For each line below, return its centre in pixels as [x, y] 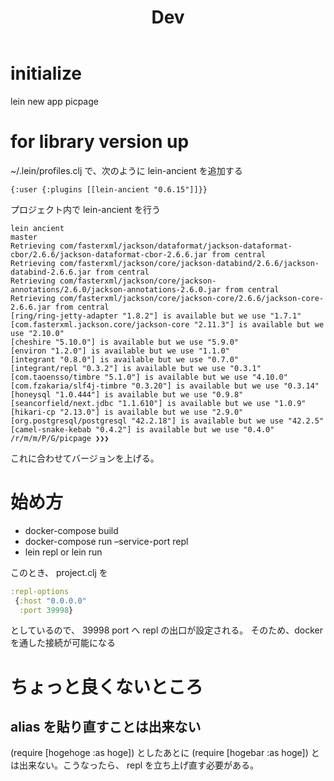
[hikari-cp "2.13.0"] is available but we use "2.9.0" [127, 412]
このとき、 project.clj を [59, 572]
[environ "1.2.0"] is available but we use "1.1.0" [120, 351]
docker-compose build [71, 530]
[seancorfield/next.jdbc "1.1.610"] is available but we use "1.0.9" [158, 403]
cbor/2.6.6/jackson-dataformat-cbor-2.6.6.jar [109, 254]
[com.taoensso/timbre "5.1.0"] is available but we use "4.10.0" [149, 377]
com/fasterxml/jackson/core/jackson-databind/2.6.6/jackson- [189, 263]
